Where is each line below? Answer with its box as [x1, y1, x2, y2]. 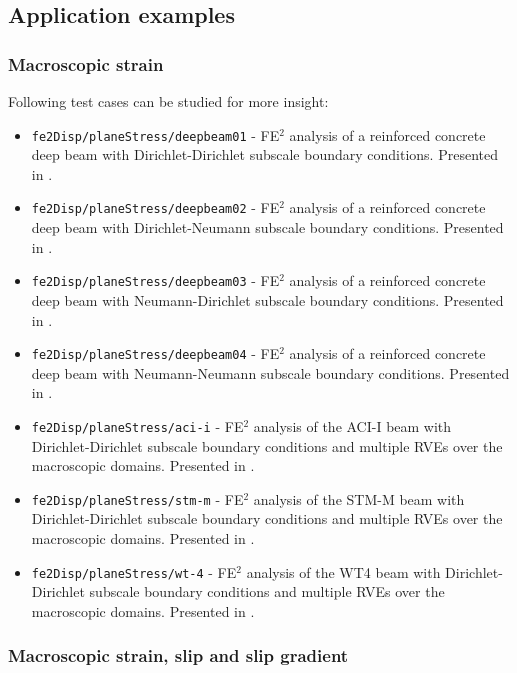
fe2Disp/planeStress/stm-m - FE [31, 488, 244, 509]
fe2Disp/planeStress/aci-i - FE [31, 415, 244, 436]
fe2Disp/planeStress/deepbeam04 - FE [31, 343, 280, 364]
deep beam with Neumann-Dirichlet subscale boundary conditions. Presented [31, 289, 504, 310]
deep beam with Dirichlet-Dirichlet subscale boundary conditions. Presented [31, 144, 498, 165]
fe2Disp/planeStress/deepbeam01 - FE [31, 124, 280, 145]
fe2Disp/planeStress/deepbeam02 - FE [31, 197, 280, 218]
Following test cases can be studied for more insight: [8, 91, 329, 111]
